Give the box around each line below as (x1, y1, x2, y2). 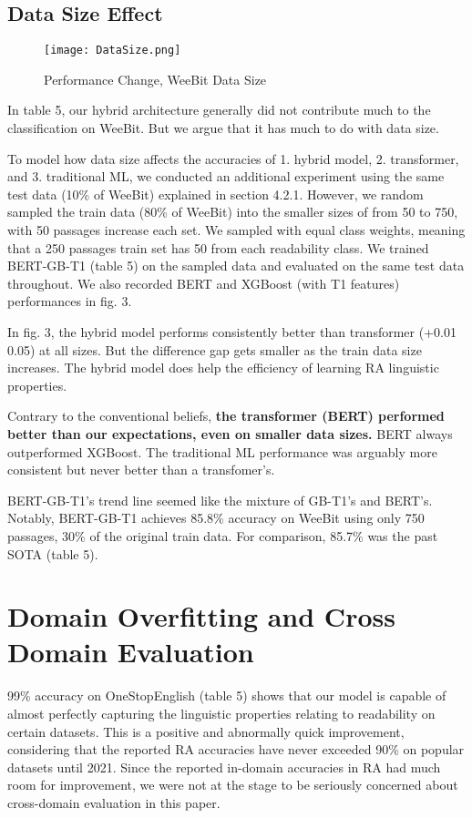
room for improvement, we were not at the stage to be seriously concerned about (7, 775, 458, 794)
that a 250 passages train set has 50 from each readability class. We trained (7, 238, 429, 257)
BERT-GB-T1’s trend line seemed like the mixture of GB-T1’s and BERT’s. (7, 490, 433, 509)
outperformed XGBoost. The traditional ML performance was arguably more (7, 442, 437, 461)
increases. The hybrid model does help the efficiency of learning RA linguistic (7, 358, 439, 377)
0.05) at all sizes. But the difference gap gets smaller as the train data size (7, 340, 422, 359)
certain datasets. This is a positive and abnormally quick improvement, (7, 721, 405, 741)
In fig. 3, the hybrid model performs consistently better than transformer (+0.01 (7, 322, 457, 341)
